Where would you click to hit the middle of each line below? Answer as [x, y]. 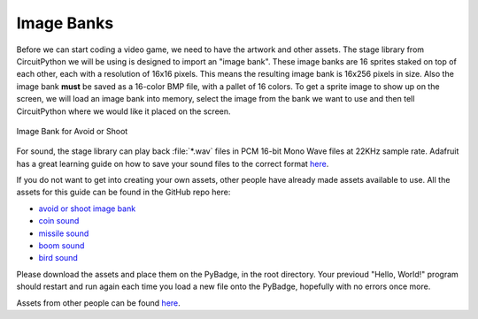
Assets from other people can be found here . [98, 303]
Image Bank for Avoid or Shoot [72, 131]
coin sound [59, 221]
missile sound [64, 233]
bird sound [58, 258]
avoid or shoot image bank [87, 209]
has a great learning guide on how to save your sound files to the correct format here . [173, 163]
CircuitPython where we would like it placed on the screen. [123, 111]
